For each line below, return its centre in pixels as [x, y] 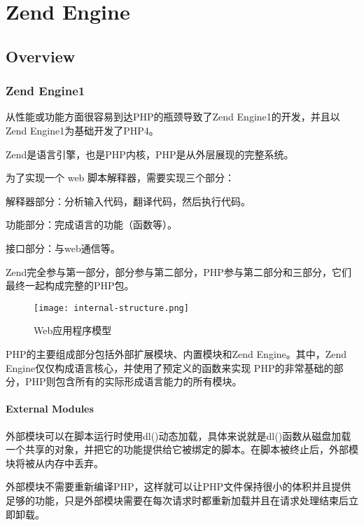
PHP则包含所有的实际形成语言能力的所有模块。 [133, 381]
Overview [41, 56]
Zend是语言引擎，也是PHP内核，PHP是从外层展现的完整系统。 [150, 154]
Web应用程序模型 [73, 330]
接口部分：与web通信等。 [63, 248]
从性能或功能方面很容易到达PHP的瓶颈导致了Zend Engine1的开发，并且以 [173, 117]
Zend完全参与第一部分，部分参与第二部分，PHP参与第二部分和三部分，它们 [178, 271]
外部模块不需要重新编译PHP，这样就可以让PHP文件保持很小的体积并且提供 [178, 486]
